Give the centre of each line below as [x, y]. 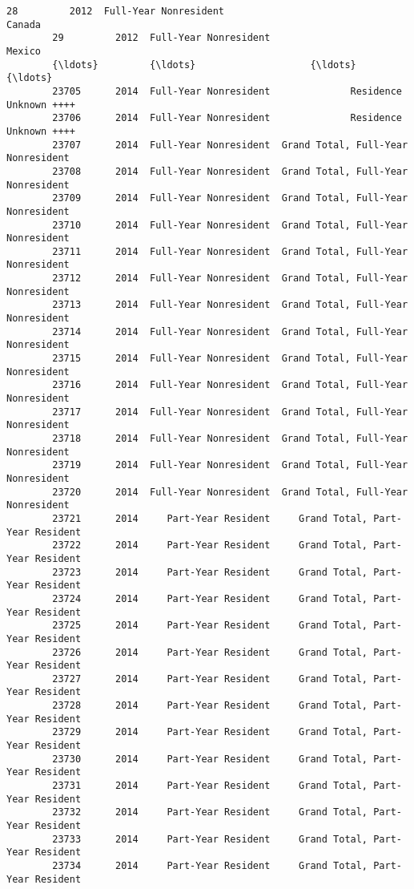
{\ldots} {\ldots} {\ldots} [204, 65]
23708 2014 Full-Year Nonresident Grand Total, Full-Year [230, 171]
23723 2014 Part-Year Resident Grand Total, [210, 572]
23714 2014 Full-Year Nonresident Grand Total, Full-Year [230, 331]
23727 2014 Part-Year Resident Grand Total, [210, 679]
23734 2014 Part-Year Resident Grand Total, [210, 866]
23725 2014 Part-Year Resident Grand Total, [210, 626]
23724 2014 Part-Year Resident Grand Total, [210, 598]
